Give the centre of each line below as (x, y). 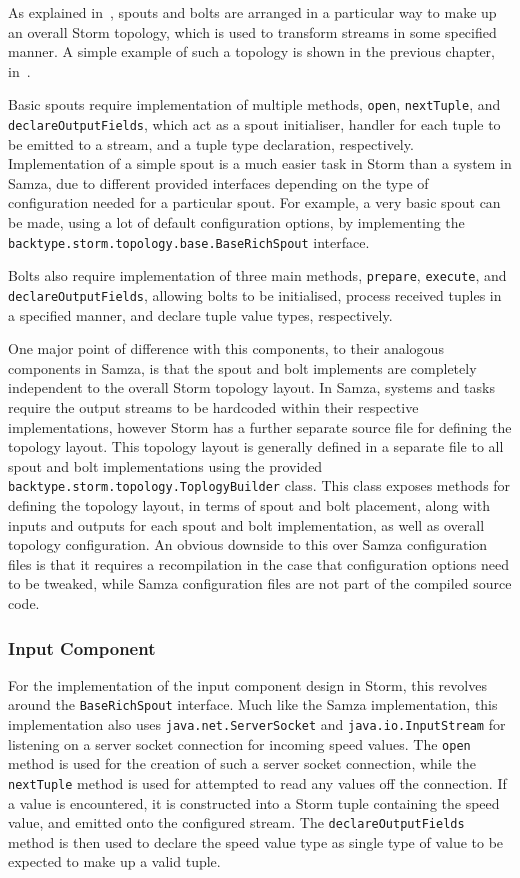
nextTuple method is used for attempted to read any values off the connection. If (257, 782)
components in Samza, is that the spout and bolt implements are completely (242, 367)
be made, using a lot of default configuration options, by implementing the (236, 222)
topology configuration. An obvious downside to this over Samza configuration (248, 544)
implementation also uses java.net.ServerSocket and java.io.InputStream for (257, 724)
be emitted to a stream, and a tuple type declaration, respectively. (211, 143)
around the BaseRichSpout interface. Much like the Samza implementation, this (253, 704)
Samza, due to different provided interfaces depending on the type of (218, 182)
